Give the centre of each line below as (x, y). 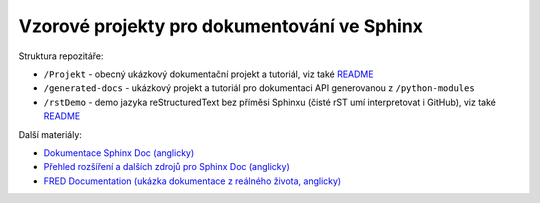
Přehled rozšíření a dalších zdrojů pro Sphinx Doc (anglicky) (166, 167)
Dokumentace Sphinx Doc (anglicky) (119, 152)
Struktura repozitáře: (61, 56)
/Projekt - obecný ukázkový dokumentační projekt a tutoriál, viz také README (208, 74)
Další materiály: (50, 134)
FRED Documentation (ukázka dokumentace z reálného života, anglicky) (192, 181)
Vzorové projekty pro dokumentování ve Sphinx (221, 26)
